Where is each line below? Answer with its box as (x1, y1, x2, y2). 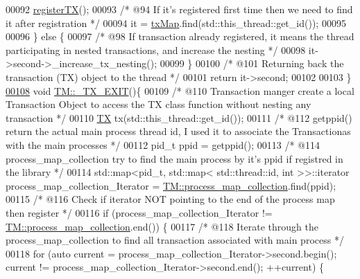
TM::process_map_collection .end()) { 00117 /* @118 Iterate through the (6, 219, 318, 233)
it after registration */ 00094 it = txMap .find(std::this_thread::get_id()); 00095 (6, 15, 346, 30)
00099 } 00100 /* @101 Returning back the (160, 56, 344, 71)
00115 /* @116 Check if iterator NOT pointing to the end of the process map (6, 192, 335, 206)
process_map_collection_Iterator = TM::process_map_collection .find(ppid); (6, 178, 336, 192)
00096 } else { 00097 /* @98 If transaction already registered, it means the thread (6, 29, 354, 44)
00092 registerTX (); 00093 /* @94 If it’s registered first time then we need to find (6, 2, 353, 16)
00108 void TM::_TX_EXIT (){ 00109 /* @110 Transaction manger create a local (6, 83, 354, 98)
